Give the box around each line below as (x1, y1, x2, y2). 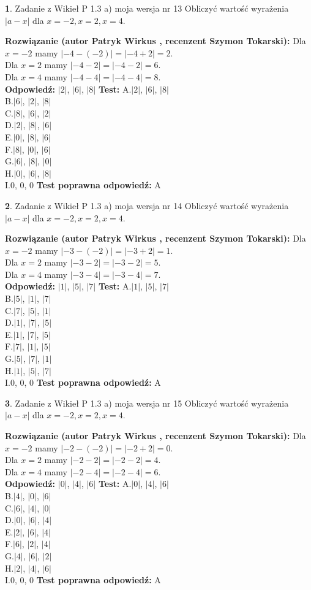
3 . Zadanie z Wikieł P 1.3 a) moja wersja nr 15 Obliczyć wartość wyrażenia (5, 396, 289, 409)
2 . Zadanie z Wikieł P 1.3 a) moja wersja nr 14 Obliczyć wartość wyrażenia (5, 199, 289, 212)
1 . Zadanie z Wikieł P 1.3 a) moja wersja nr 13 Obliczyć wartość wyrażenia (5, 2, 289, 14)
